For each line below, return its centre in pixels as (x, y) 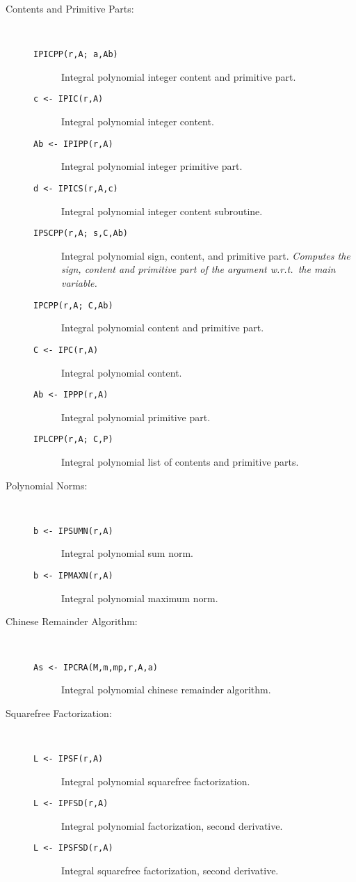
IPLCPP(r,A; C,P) (73, 440)
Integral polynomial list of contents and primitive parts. (180, 462)
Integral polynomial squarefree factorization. (156, 781)
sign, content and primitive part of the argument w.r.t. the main (199, 269)
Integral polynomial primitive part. (136, 417)
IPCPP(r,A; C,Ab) (73, 305)
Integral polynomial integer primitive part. (152, 166)
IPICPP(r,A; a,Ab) (76, 55)
